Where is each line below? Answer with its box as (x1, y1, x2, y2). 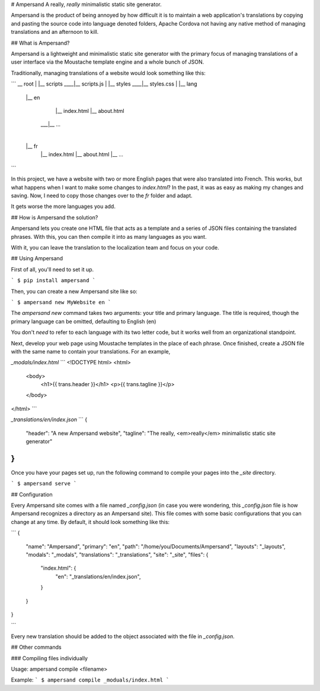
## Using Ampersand (11, 255, 63, 262)
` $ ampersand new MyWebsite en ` (11, 299, 111, 305)
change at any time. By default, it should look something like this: (11, 518, 170, 525)
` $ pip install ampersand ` (11, 277, 96, 284)
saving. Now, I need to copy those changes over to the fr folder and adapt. (11, 192, 193, 199)
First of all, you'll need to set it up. (11, 266, 94, 273)
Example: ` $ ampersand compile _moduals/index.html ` (11, 676, 169, 683)
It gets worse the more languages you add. (11, 203, 116, 210)
